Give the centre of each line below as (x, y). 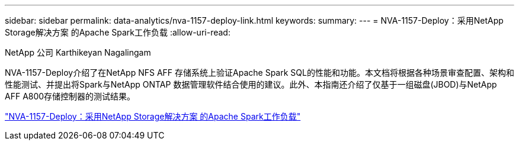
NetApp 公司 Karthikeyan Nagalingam (78, 52)
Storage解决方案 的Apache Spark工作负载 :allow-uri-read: (118, 32)
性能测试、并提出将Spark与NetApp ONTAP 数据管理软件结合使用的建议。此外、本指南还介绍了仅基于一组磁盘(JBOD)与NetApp (251, 84)
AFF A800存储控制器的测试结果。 (70, 96)
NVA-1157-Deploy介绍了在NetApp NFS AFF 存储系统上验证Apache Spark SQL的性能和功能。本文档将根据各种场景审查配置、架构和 (259, 72)
